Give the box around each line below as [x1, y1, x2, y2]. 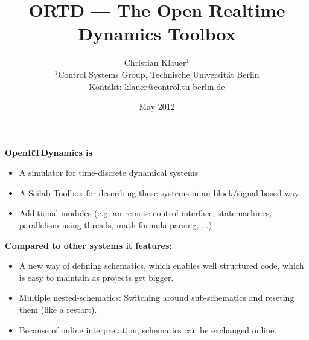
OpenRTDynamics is [5, 146, 92, 158]
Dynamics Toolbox [78, 21, 236, 46]
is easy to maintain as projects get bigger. [19, 271, 174, 283]
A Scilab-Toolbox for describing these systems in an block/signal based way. [19, 186, 301, 199]
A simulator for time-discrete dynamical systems [19, 166, 199, 179]
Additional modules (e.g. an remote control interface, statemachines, [19, 207, 272, 219]
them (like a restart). [19, 303, 97, 316]
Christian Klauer [124, 56, 186, 69]
